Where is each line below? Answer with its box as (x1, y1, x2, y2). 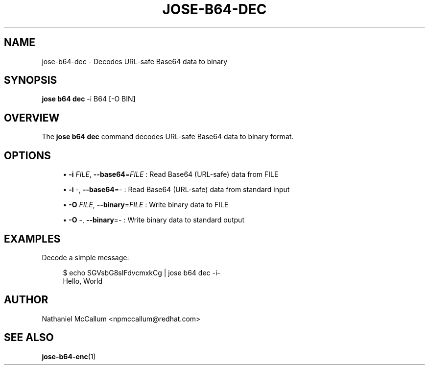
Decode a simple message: (42, 253, 129, 262)
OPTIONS (4, 149, 51, 162)
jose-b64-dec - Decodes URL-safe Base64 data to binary (42, 57, 228, 66)
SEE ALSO (4, 331, 54, 344)
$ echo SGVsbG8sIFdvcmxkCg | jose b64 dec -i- (63, 268, 220, 277)
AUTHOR (4, 294, 48, 306)
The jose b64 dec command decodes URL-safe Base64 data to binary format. (42, 132, 294, 141)
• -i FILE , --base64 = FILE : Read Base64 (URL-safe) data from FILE (63, 170, 279, 179)
